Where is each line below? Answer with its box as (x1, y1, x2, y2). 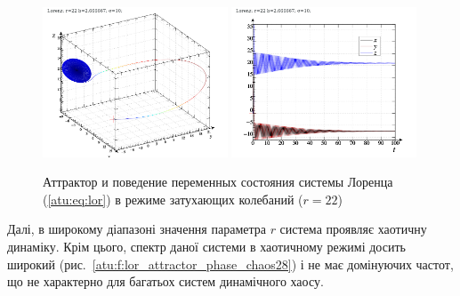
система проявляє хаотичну (279, 220, 427, 238)
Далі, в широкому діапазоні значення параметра (7, 220, 266, 238)
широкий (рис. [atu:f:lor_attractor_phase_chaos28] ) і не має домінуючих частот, (7, 254, 454, 273)
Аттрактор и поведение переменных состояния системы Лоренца (43, 172, 393, 191)
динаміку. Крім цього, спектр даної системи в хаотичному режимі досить (7, 236, 406, 255)
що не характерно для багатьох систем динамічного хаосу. (7, 272, 324, 291)
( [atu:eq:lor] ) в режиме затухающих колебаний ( (43, 189, 303, 208)
